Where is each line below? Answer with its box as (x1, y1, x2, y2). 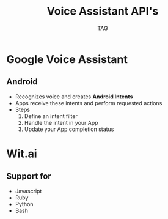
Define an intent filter (24, 112, 78, 120)
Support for (6, 171, 52, 182)
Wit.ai (6, 147, 38, 160)
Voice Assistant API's (46, 4, 159, 18)
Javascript (15, 187, 42, 195)
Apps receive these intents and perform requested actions (15, 99, 163, 106)
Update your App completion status (24, 125, 114, 133)
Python (15, 200, 34, 207)
